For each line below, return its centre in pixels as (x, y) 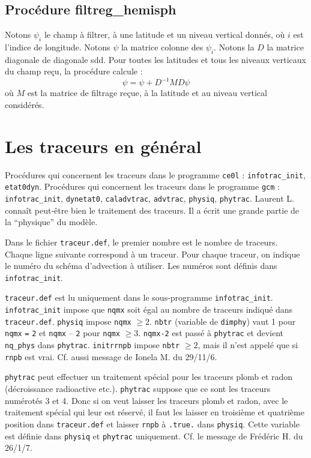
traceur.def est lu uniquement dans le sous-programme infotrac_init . (139, 297)
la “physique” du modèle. (51, 222)
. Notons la (234, 47)
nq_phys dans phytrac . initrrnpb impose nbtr (92, 345)
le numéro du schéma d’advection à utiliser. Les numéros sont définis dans (141, 266)
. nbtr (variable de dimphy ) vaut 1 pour (223, 321)
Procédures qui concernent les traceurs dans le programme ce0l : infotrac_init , (155, 174)
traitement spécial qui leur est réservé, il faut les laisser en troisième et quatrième (155, 412)
